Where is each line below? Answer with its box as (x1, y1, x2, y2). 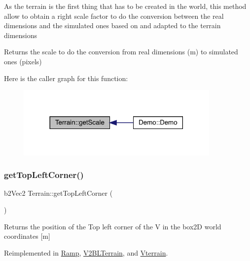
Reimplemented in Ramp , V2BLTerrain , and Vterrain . (4, 247, 168, 258)
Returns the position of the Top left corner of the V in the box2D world (4, 221, 221, 231)
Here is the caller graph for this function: (4, 73, 128, 83)
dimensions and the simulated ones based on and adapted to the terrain (4, 20, 221, 31)
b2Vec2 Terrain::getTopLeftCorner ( (4, 188, 113, 198)
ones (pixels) (4, 56, 42, 66)
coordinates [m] (4, 231, 50, 241)
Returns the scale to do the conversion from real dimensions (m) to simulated (4, 46, 238, 57)
